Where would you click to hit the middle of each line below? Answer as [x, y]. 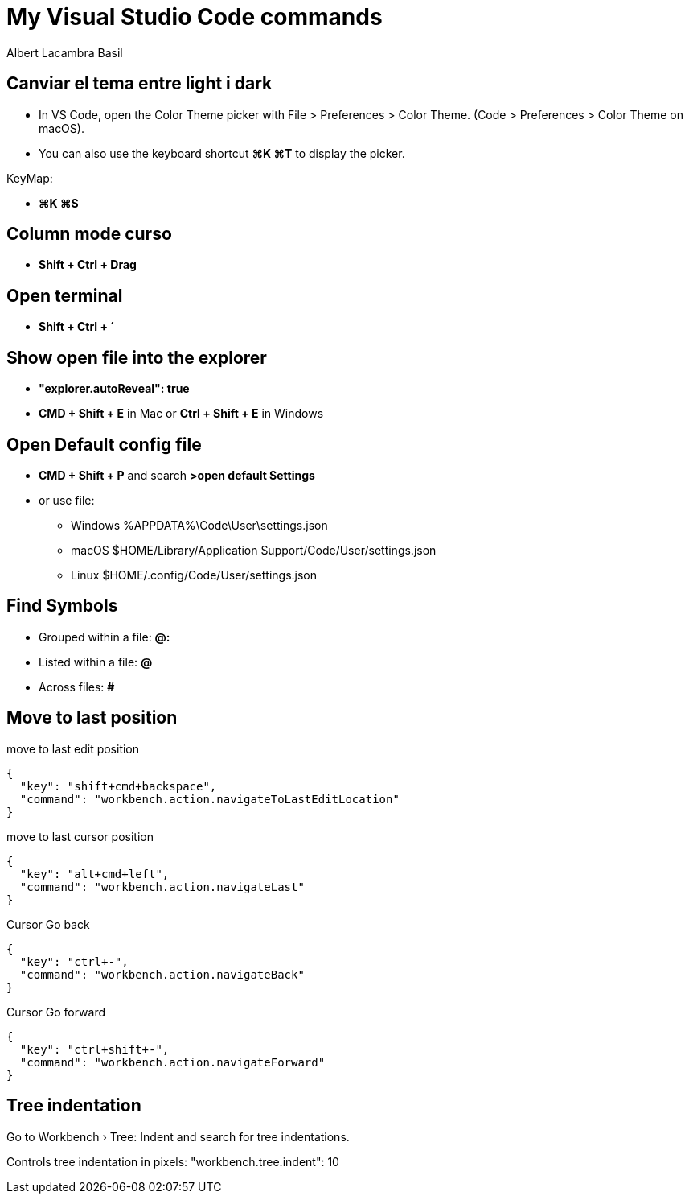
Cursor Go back [48, 924]
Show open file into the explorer [137, 357]
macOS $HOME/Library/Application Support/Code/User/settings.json [254, 550]
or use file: [67, 500]
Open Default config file [104, 444]
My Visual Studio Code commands [195, 17]
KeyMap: [30, 178]
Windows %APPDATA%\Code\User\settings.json [199, 525]
